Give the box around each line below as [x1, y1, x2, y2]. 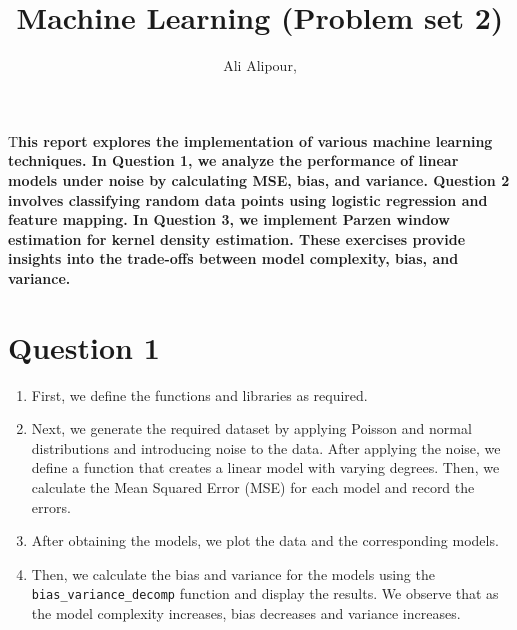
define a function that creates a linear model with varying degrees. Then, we [31, 457, 500, 478]
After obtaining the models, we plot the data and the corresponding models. [31, 530, 499, 551]
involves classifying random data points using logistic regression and [8, 189, 488, 210]
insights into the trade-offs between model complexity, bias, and [8, 248, 459, 269]
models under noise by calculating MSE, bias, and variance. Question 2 [8, 169, 510, 190]
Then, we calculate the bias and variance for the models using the [31, 563, 435, 584]
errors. [31, 496, 71, 517]
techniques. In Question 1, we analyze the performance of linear [8, 150, 459, 171]
